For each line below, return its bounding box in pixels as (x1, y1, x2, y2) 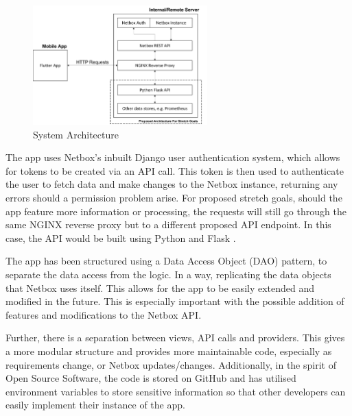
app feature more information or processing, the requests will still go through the (5, 204, 347, 218)
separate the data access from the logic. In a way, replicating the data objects (5, 267, 331, 281)
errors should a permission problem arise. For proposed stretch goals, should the (5, 191, 342, 205)
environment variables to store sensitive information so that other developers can (5, 384, 346, 398)
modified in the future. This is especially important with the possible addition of (5, 294, 344, 308)
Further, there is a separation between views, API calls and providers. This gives (5, 330, 345, 345)
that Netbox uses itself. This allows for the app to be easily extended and (5, 280, 315, 295)
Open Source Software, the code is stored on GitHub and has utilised (5, 371, 296, 385)
